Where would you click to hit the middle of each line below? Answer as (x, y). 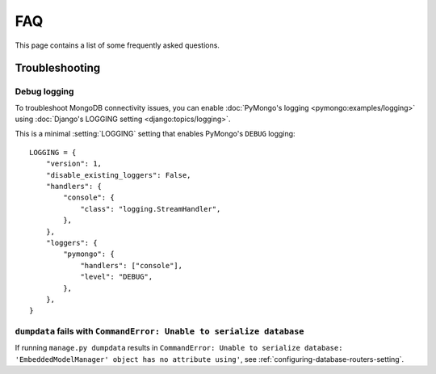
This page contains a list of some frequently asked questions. (117, 45)
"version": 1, (74, 164)
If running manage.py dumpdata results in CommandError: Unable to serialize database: (179, 348)
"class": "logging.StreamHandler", (151, 209)
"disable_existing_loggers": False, (118, 175)
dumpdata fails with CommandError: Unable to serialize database (159, 331)
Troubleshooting (58, 68)
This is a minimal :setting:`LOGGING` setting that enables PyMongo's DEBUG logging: (155, 134)
